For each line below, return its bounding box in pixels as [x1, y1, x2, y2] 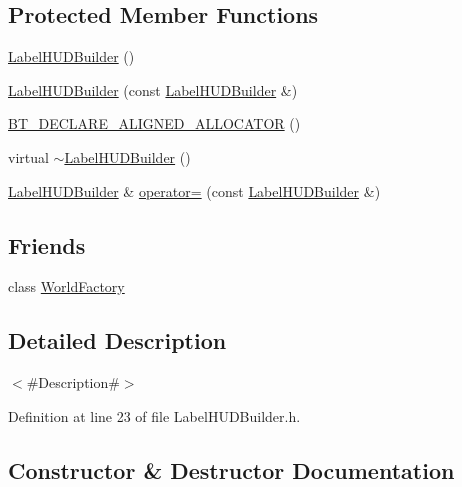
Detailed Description [8, 325, 227, 356]
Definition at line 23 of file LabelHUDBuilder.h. [8, 405, 301, 426]
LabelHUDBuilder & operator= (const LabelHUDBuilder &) [8, 180, 381, 201]
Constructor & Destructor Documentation [8, 454, 455, 485]
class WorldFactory [8, 276, 125, 297]
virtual [8, 146, 49, 167]
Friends [8, 229, 86, 260]
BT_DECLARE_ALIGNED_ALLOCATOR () [8, 113, 301, 134]
